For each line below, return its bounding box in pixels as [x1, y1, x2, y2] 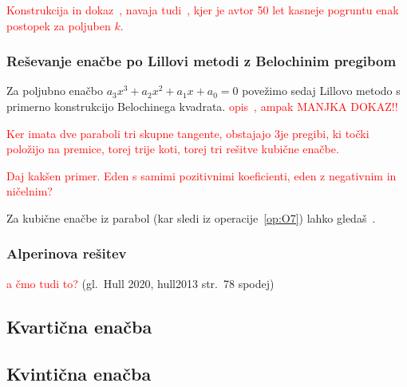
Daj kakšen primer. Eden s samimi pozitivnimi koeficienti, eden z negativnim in [6, 167, 397, 184]
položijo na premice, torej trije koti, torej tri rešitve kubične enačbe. [6, 140, 339, 157]
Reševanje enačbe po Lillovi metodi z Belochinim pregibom [6, 51, 397, 71]
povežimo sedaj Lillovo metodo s [242, 82, 401, 99]
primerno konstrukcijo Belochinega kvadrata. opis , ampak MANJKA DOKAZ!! [6, 98, 398, 114]
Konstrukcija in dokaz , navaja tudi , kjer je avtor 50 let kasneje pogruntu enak [6, 2, 399, 18]
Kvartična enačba [6, 314, 152, 338]
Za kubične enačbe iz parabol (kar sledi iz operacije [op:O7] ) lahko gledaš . [6, 209, 376, 226]
